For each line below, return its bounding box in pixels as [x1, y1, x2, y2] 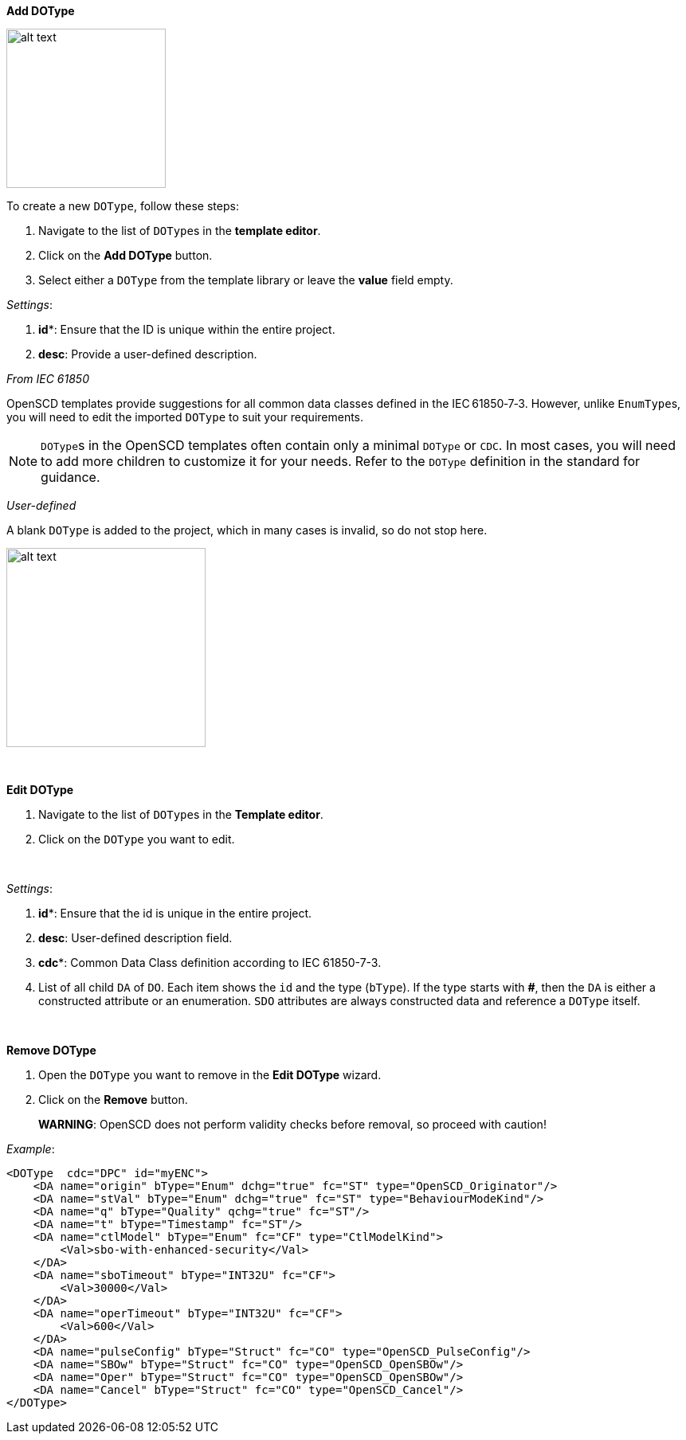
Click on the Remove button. [38, 1093, 188, 1106]
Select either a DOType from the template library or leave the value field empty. [38, 273, 453, 287]
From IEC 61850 [6, 372, 89, 385]
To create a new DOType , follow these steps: [6, 199, 239, 213]
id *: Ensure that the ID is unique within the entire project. [38, 323, 335, 336]
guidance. [41, 469, 100, 485]
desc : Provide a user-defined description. [38, 347, 257, 361]
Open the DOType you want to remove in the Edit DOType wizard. [38, 1068, 382, 1082]
